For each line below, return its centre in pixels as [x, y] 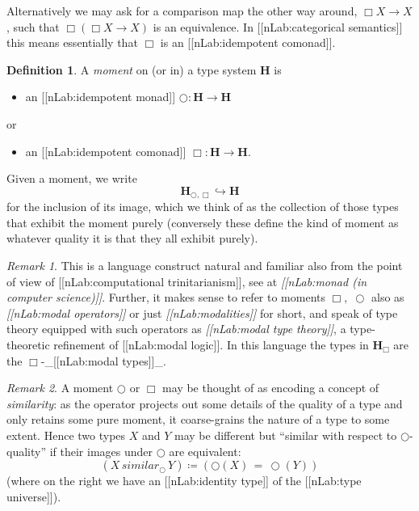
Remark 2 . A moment [60, 388]
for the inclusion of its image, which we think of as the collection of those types [203, 207]
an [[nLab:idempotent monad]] [101, 97]
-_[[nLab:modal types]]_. [103, 360]
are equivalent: [205, 451]
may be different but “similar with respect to [286, 435]
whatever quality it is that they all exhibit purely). [132, 238]
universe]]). [34, 496]
